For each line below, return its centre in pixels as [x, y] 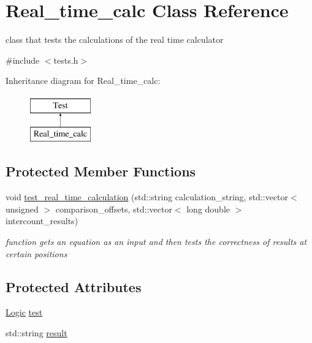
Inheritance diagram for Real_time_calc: [83, 81]
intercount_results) [42, 221]
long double [208, 209]
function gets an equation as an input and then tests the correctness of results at [156, 242]
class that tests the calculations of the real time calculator [115, 40]
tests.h [66, 60]
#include [23, 60]
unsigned [22, 209]
